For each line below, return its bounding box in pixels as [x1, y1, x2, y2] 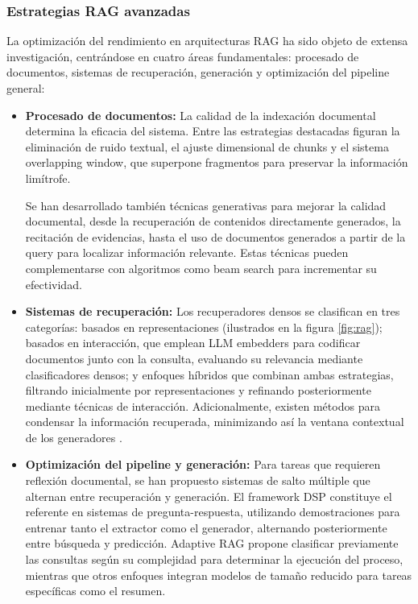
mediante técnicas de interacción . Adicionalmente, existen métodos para [25, 397, 380, 414]
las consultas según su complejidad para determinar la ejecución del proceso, [25, 551, 404, 568]
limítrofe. [25, 169, 71, 186]
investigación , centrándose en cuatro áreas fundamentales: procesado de [6, 48, 359, 64]
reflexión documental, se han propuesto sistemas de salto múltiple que [25, 472, 370, 489]
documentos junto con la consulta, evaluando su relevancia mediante [25, 350, 363, 366]
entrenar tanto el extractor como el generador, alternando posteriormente [25, 519, 387, 536]
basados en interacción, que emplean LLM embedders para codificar [25, 334, 361, 351]
